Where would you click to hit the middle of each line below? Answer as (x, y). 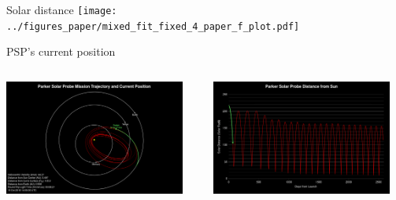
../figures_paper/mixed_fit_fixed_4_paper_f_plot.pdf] (153, 26)
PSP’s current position (61, 51)
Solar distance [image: (62, 9)
